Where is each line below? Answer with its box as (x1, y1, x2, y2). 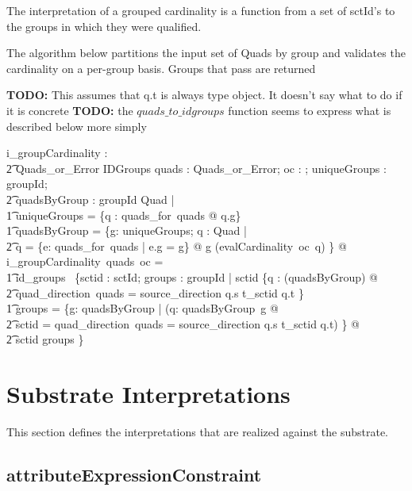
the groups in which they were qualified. (6, 17, 202, 34)
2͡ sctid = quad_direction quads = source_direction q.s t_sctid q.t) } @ (6, 315, 360, 332)
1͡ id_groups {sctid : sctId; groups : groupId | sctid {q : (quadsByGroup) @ (6, 268, 379, 285)
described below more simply (6, 117, 147, 134)
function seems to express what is (228, 102, 391, 118)
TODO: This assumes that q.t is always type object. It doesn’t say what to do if (6, 86, 402, 103)
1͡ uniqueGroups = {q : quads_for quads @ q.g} (6, 206, 241, 223)
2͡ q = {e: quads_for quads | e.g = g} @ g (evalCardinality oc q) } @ (6, 237, 347, 254)
